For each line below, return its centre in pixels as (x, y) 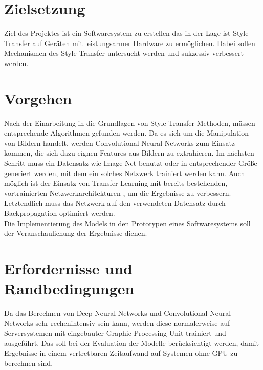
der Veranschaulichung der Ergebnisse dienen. (76, 233)
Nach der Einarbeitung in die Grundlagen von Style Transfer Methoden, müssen (130, 123)
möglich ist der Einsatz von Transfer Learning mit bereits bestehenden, (116, 183)
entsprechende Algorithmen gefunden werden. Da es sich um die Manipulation (127, 133)
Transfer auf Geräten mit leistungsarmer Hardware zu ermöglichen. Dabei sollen (130, 43)
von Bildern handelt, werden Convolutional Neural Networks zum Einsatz (120, 143)
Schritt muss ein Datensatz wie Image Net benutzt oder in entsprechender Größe (131, 163)
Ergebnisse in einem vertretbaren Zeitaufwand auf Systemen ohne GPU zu (121, 353)
